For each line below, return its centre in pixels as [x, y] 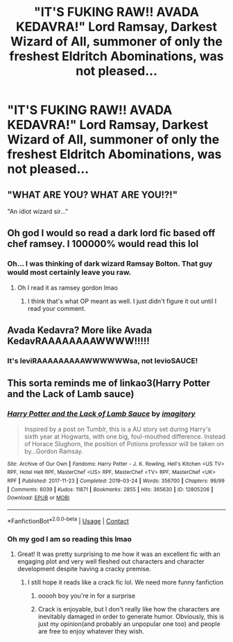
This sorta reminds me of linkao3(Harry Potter [109, 383]
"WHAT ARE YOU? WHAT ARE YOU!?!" [93, 195]
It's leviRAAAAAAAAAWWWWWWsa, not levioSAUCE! [103, 361]
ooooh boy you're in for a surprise [87, 595]
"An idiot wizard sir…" [38, 211]
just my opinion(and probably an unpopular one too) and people [129, 624]
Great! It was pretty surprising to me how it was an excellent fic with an [119, 554]
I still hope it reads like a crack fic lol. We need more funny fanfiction [126, 582]
